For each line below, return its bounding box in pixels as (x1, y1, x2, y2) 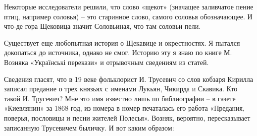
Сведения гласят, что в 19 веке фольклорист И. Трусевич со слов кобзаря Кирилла (4, 73, 253, 84)
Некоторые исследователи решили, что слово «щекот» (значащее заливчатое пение (4, 1, 254, 11)
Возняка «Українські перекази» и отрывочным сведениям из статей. (4, 57, 209, 67)
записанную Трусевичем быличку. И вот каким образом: (4, 122, 174, 133)
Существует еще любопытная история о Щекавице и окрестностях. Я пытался (4, 37, 240, 48)
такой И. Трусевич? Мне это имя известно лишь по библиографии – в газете (4, 93, 236, 103)
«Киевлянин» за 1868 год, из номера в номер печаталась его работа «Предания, (4, 103, 245, 113)
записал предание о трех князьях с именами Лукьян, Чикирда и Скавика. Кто (4, 83, 238, 94)
